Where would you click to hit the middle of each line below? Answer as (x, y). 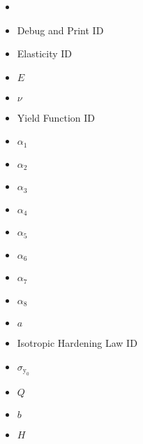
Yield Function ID (56, 117)
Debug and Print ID (60, 30)
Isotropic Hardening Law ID (77, 343)
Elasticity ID (45, 53)
